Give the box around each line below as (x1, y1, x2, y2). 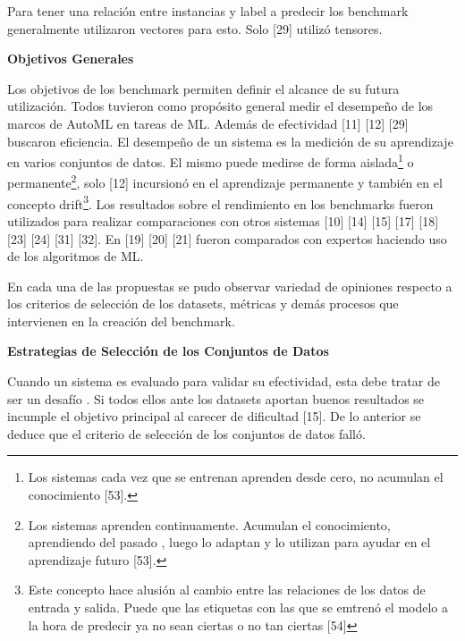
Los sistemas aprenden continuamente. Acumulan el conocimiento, (28, 515, 391, 534)
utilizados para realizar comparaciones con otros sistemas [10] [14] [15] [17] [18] (7, 211, 439, 230)
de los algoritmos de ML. (7, 247, 144, 266)
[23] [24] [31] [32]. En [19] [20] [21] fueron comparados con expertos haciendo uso (7, 229, 447, 248)
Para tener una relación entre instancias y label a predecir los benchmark (7, 2, 409, 20)
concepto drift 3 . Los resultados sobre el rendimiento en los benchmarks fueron (7, 191, 434, 213)
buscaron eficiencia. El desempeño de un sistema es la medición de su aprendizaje (7, 131, 453, 150)
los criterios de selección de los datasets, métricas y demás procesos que (7, 294, 399, 313)
